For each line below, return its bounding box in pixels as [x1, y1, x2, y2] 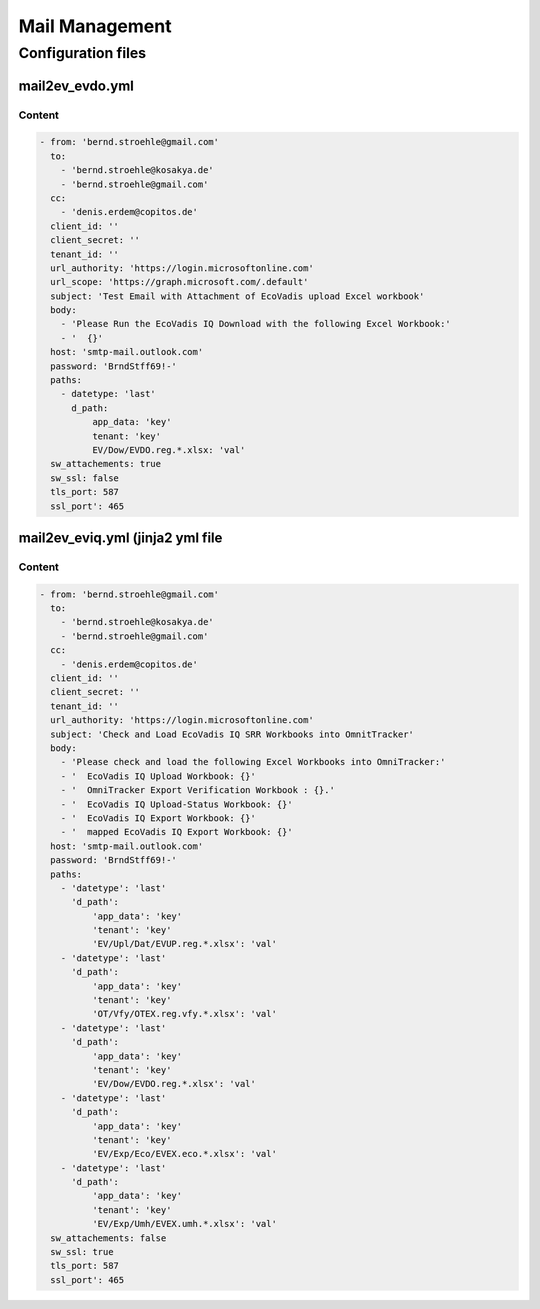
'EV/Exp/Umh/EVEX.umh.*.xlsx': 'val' [91, 1218, 277, 1230]
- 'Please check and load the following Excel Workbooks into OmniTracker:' [60, 756, 446, 768]
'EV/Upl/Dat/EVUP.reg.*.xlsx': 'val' [91, 938, 277, 950]
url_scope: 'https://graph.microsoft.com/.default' [50, 276, 309, 288]
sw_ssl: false [50, 472, 120, 484]
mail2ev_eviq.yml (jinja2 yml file [18, 529, 223, 546]
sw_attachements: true [50, 458, 162, 470]
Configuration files [18, 44, 147, 62]
